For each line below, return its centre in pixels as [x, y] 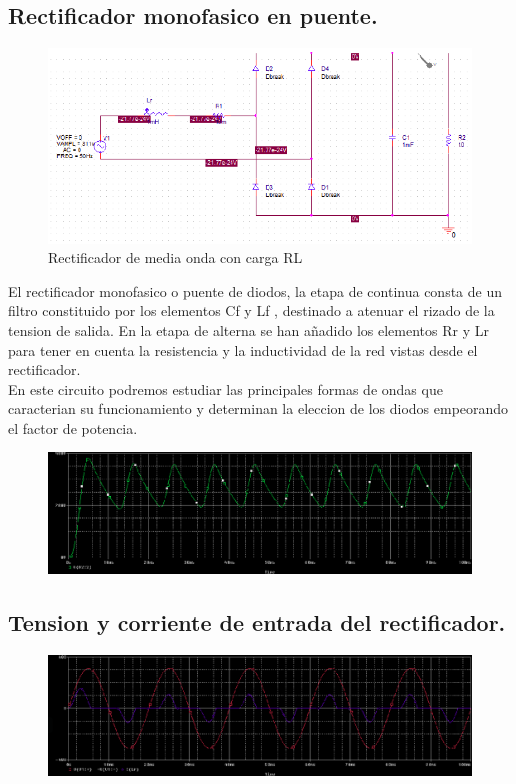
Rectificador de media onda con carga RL [175, 257]
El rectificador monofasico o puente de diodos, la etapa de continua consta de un [255, 290]
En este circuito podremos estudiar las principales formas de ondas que [225, 388]
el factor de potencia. [73, 427]
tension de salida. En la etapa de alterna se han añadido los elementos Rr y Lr [248, 329]
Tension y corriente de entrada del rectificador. [257, 621]
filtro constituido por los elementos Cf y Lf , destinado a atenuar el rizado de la [251, 310]
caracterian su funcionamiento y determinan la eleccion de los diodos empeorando [258, 408]
